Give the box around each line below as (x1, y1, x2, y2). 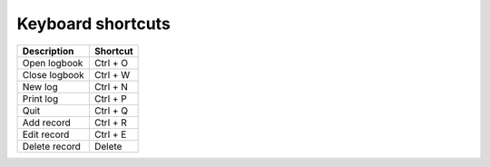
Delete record (22, 140, 82, 152)
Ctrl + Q (93, 104, 129, 117)
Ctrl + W (93, 68, 131, 81)
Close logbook (22, 68, 85, 81)
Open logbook (22, 56, 83, 69)
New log (22, 80, 58, 93)
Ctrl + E (93, 128, 127, 141)
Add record (22, 116, 72, 129)
